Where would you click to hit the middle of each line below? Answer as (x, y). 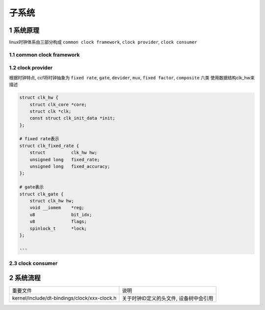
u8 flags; (58, 222)
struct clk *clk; (51, 111)
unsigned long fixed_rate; (65, 159)
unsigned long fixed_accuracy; (70, 167)
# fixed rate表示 (39, 139)
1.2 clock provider (31, 68)
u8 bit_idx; (61, 215)
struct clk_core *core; (58, 104)
